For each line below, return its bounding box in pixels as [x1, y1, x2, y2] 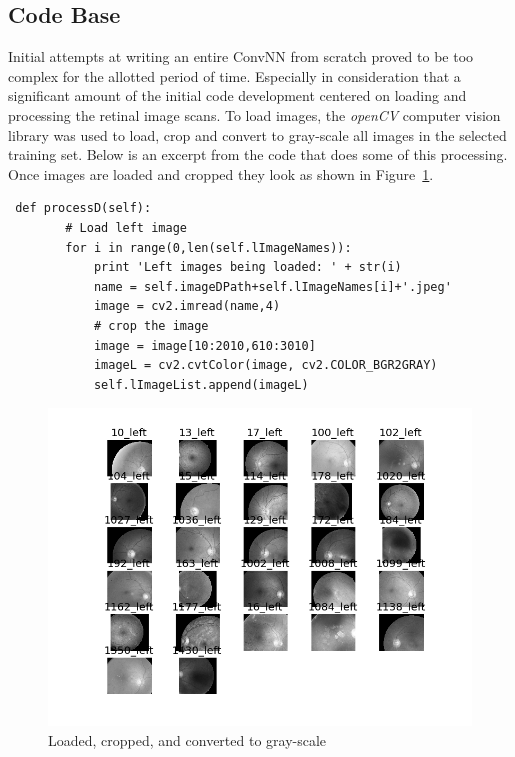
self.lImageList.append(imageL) [93, 377, 309, 392]
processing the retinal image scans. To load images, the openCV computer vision [8, 104, 501, 125]
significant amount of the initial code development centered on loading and [8, 85, 467, 106]
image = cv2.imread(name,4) [93, 299, 281, 314]
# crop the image [93, 318, 209, 333]
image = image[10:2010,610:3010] [93, 338, 316, 353]
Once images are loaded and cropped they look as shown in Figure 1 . [8, 163, 434, 184]
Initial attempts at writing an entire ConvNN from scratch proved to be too [8, 46, 474, 67]
